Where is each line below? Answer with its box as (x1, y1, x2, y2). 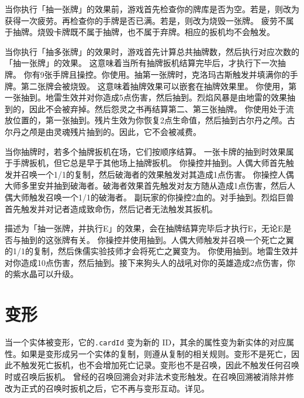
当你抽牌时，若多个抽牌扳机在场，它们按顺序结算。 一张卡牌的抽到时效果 (5, 145, 286, 157)
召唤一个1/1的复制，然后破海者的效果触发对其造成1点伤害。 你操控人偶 (20, 168, 294, 180)
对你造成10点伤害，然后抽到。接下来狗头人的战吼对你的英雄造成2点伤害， (5, 256, 287, 268)
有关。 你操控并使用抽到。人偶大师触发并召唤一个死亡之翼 (70, 233, 294, 245)
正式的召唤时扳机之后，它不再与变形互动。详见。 (20, 382, 209, 394)
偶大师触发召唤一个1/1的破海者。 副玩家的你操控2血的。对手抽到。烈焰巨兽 (5, 191, 294, 203)
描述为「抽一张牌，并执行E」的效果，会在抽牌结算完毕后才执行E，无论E (5, 222, 284, 234)
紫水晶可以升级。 (12, 268, 78, 280)
